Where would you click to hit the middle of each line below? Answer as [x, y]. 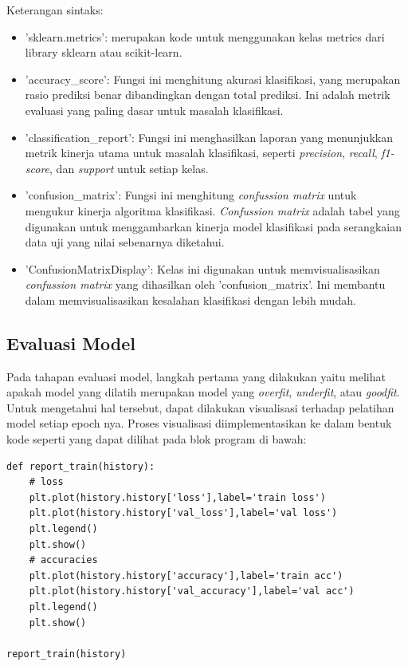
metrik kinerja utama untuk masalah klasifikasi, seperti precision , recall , [201, 153]
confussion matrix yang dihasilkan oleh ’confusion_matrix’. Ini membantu [205, 284]
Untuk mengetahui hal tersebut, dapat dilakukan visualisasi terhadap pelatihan [200, 407]
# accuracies [63, 560]
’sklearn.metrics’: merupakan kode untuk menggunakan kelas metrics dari [205, 36]
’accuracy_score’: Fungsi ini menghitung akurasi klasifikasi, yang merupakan [213, 79]
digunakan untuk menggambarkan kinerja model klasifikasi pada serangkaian [213, 226]
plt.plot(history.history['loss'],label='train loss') [177, 497]
